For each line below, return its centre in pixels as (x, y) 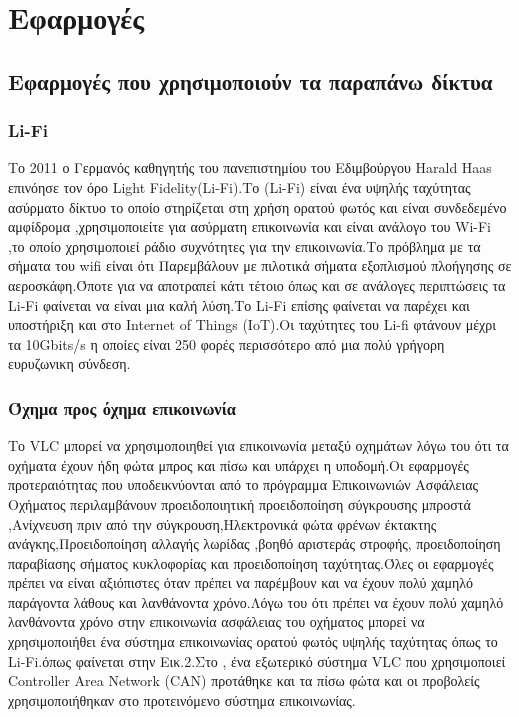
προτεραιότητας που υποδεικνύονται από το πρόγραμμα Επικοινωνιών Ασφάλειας (243, 484)
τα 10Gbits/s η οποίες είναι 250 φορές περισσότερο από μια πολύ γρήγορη (226, 343)
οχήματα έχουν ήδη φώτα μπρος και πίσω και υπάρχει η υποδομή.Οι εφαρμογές (238, 464)
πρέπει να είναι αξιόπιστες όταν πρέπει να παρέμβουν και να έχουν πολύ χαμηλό (241, 582)
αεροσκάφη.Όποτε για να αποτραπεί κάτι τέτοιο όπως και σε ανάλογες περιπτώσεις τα (257, 284)
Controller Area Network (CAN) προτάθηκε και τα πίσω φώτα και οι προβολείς (244, 680)
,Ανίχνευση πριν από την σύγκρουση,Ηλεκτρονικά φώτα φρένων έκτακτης (222, 523)
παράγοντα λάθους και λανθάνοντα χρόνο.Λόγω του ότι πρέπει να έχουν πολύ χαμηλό (256, 601)
